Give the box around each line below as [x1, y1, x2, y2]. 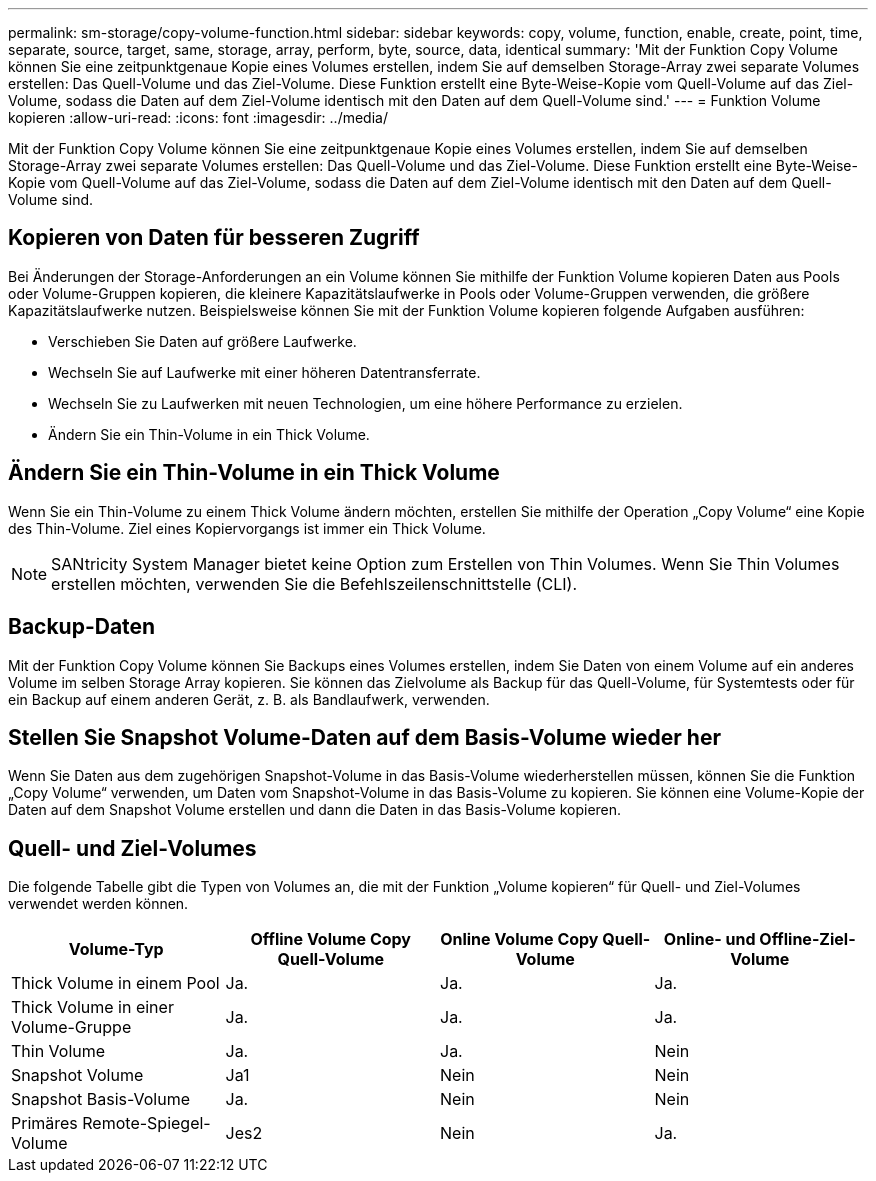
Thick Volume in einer [11, 997, 174, 1018]
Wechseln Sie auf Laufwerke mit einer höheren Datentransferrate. [48, 363, 481, 381]
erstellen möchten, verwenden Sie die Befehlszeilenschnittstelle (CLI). [51, 573, 578, 594]
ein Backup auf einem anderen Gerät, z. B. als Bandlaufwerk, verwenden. [8, 690, 490, 708]
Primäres [11, 1113, 78, 1134]
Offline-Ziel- [759, 929, 856, 950]
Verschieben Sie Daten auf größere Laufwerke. [48, 332, 357, 350]
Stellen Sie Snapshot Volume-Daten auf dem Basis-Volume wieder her [8, 724, 721, 750]
